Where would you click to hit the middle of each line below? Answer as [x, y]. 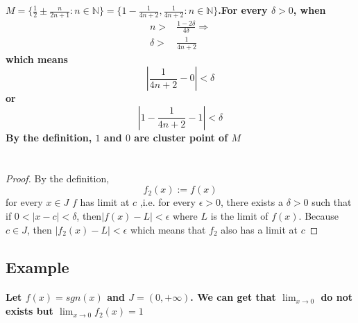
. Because [319, 215]
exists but [29, 311]
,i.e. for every [168, 202]
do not [337, 297]
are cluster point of [181, 137]
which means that [168, 229]
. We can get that [233, 297]
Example [37, 267]
